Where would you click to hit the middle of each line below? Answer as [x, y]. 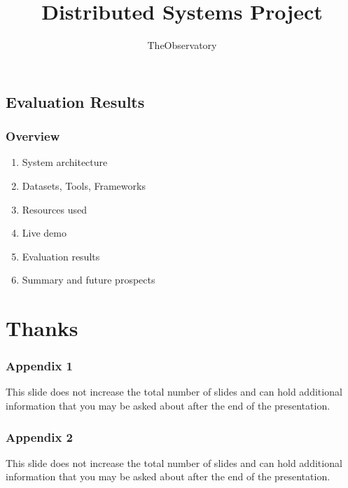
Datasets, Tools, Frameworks [84, 185]
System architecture [65, 162]
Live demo [44, 233]
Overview [33, 136]
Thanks [42, 328]
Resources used [55, 209]
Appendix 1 [39, 366]
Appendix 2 [39, 437]
